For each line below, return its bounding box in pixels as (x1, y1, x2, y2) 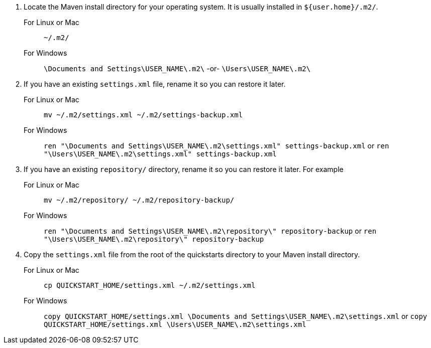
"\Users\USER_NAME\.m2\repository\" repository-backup (44, 235, 264, 243)
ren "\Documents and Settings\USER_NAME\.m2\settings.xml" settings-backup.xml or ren (44, 141, 389, 150)
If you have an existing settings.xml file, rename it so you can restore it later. (24, 80, 286, 88)
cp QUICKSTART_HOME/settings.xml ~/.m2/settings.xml (44, 281, 256, 289)
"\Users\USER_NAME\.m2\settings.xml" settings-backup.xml (44, 150, 277, 158)
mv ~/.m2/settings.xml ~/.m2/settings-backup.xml (44, 111, 243, 119)
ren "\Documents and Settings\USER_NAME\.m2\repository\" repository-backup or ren (44, 227, 377, 235)
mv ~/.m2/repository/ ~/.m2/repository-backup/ (44, 196, 235, 204)
